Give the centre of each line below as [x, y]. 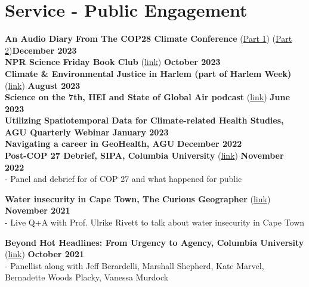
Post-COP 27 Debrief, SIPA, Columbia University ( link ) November [144, 155]
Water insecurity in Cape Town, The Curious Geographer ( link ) [138, 198]
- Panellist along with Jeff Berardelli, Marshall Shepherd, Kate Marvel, [135, 265]
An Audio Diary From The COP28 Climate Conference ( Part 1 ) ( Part [149, 38]
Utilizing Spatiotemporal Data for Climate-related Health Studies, [144, 120]
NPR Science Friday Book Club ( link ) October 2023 [113, 62]
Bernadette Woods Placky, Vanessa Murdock [87, 277]
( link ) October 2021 [45, 254]
